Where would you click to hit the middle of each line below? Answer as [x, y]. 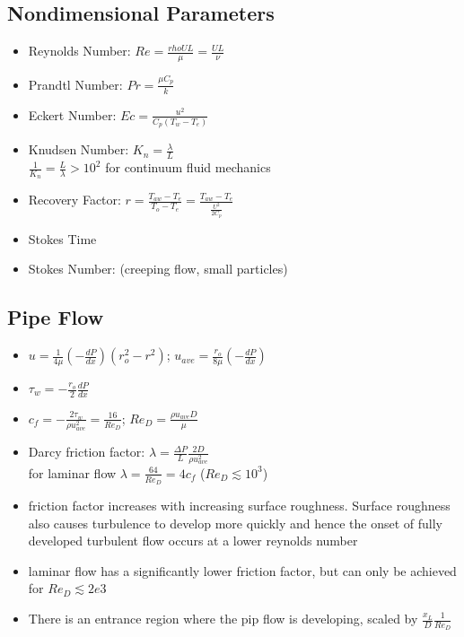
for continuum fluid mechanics [188, 167]
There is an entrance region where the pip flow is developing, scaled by [223, 618]
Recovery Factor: [74, 200]
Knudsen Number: [79, 149]
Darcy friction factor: [87, 452]
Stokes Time [62, 238]
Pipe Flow [56, 317]
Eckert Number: [72, 114]
